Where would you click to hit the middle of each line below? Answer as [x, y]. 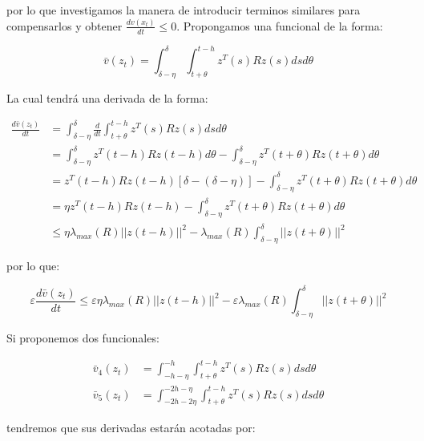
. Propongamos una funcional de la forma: [280, 25]
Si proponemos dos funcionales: [83, 338]
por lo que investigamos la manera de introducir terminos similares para [184, 10]
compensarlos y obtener [65, 25]
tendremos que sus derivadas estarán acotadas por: [131, 428]
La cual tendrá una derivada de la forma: [107, 98]
